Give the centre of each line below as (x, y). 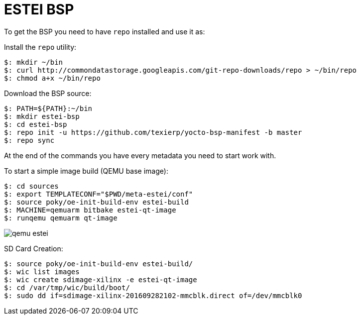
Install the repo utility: (40, 47)
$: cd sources (31, 186)
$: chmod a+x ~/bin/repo (52, 78)
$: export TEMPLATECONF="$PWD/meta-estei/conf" (99, 194)
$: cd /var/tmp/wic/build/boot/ (67, 287)
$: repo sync (29, 140)
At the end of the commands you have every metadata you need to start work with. (140, 155)
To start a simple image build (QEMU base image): (86, 171)
